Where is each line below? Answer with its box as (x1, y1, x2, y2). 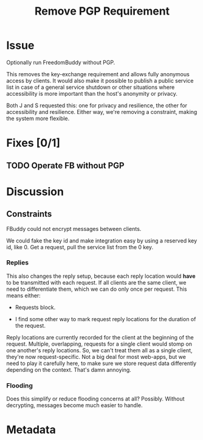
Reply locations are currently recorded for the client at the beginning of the (6, 333, 194, 341)
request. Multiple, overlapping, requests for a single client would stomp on (6, 340, 193, 347)
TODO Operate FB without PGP (6, 160, 125, 171)
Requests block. (15, 303, 56, 311)
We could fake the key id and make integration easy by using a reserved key (6, 236, 198, 244)
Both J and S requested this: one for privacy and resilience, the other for (6, 102, 187, 109)
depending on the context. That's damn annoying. (6, 366, 132, 373)
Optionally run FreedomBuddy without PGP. (6, 59, 115, 66)
